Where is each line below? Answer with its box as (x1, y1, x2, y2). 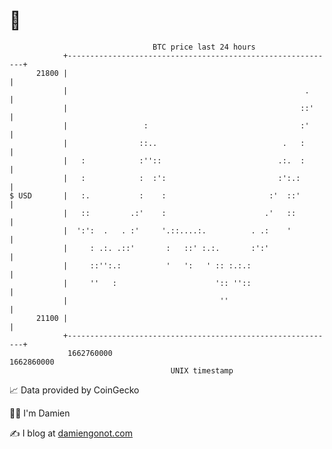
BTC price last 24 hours (152, 42, 256, 52)
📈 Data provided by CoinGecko (9, 384, 140, 396)
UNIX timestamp (170, 365, 234, 376)
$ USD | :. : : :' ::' (9, 190, 301, 201)
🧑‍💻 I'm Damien (9, 407, 71, 419)
